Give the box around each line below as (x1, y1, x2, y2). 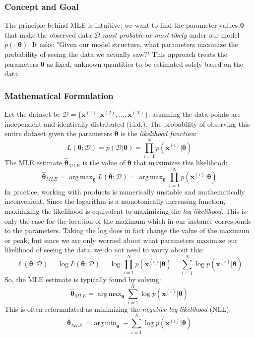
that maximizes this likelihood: (133, 157, 228, 168)
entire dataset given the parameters (4, 128, 112, 139)
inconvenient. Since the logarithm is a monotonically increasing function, (4, 196, 226, 206)
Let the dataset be (4, 109, 61, 119)
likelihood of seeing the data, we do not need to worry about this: (4, 244, 204, 255)
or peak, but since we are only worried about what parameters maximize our (4, 235, 238, 245)
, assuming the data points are (148, 109, 241, 119)
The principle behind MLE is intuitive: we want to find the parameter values (4, 20, 238, 30)
